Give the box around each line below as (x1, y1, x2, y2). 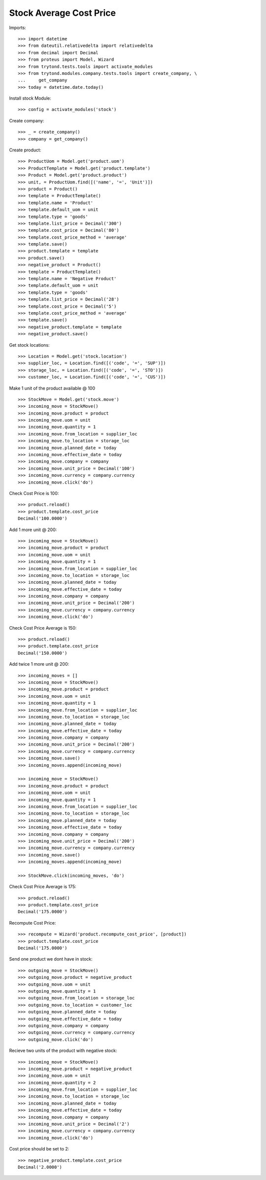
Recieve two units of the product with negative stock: (9, 1048, 117, 1054)
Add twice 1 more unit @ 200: (9, 661, 69, 667)
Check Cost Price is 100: (9, 490, 59, 496)
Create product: (9, 147, 41, 153)
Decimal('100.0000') (18, 516, 67, 521)
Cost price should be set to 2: (9, 1146, 69, 1152)
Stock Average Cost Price (9, 7, 116, 18)
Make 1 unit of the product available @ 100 (9, 385, 96, 391)
